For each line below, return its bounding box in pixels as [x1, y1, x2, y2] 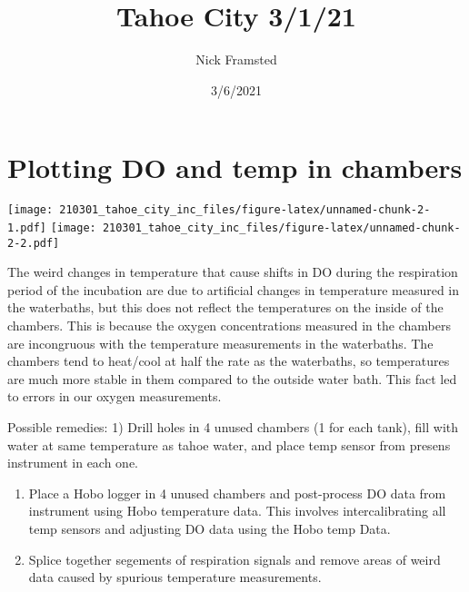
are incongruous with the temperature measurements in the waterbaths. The [7, 333, 434, 352]
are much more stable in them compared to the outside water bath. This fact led [7, 369, 457, 388]
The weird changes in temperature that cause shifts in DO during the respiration [7, 262, 458, 281]
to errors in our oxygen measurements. [7, 387, 222, 406]
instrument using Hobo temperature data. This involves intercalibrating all [28, 501, 446, 520]
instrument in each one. [7, 453, 139, 472]
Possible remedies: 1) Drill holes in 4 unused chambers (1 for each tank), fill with [7, 417, 459, 436]
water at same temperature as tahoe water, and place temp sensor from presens [7, 435, 451, 454]
